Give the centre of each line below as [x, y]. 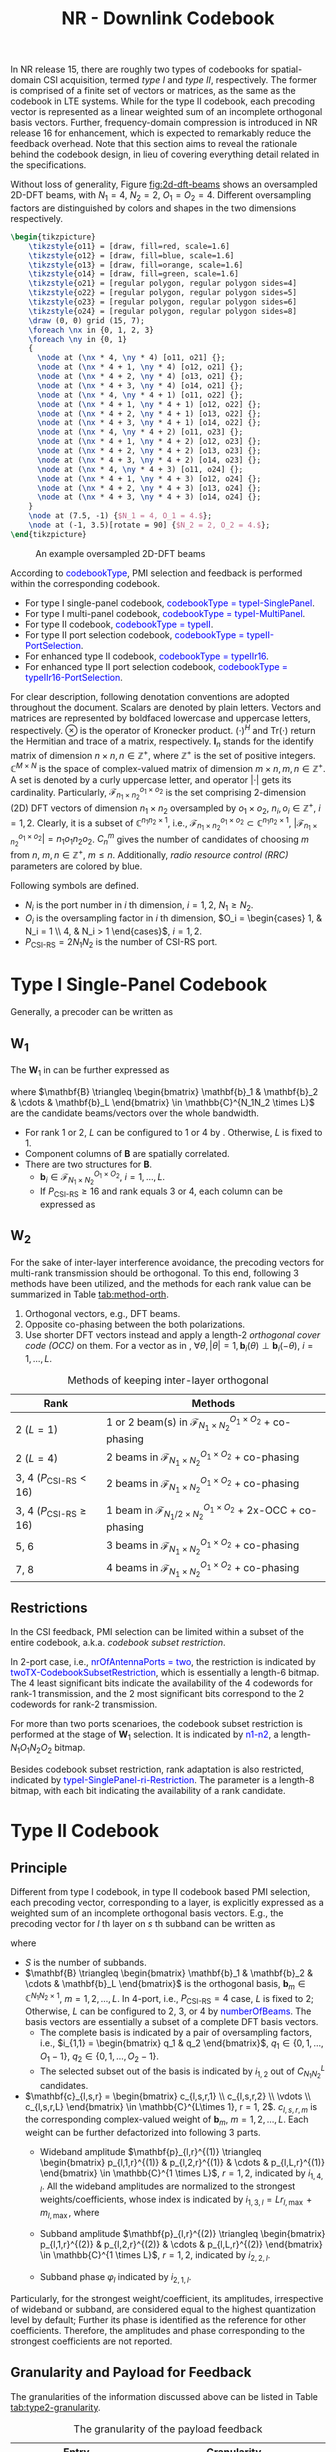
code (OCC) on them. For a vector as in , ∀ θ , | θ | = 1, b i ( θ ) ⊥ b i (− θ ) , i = [169, 1346]
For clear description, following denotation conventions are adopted [150, 696]
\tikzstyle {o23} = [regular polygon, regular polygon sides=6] [163, 302]
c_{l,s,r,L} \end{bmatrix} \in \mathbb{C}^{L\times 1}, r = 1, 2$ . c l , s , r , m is [171, 2107]
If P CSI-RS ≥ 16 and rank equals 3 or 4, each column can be [161, 1192]
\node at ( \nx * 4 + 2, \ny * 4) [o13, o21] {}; [140, 377]
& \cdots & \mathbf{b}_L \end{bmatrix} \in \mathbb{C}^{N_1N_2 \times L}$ [162, 1103]
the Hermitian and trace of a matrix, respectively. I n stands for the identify [162, 742]
